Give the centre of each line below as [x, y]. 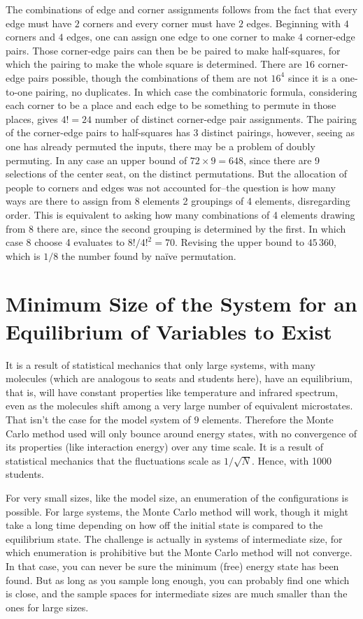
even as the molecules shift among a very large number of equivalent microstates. [179, 406]
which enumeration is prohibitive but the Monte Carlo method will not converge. [179, 552]
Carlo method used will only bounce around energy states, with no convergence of [181, 433]
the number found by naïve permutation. [149, 255]
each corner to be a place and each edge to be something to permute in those [171, 105]
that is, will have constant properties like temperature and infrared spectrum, [172, 392]
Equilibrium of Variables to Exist [169, 331]
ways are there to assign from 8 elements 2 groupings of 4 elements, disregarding [178, 201]
